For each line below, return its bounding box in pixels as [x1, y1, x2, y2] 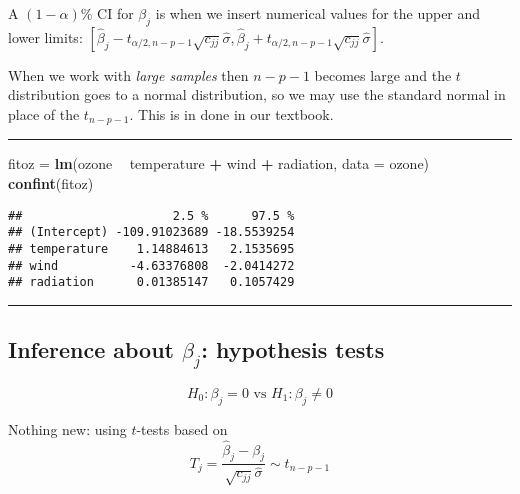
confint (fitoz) [8, 173, 94, 194]
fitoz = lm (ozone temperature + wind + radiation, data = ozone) [8, 153, 430, 174]
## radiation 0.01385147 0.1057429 [8, 275, 295, 290]
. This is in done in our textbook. [129, 103, 334, 124]
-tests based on [136, 418, 228, 439]
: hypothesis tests [201, 334, 385, 365]
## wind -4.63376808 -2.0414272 [8, 258, 295, 273]
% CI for [80, 3, 134, 23]
